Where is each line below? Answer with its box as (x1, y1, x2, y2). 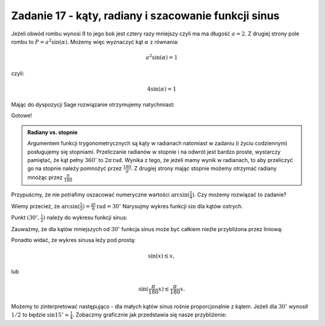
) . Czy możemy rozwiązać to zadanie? (192, 191, 287, 198)
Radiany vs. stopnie (27, 128, 78, 136)
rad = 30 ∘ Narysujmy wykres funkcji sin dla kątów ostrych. (96, 202, 243, 210)
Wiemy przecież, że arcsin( (11, 202, 81, 210)
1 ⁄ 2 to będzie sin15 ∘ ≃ (11, 310, 69, 318)
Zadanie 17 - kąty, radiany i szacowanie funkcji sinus (11, 9, 280, 22)
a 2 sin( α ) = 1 (145, 53, 178, 61)
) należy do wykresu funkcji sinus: (43, 214, 128, 222)
